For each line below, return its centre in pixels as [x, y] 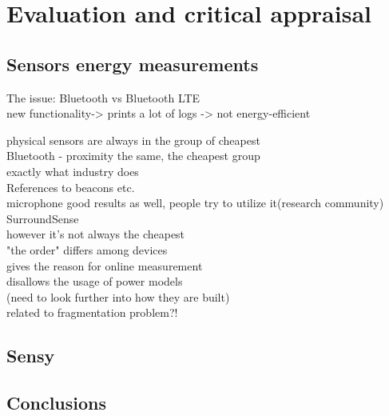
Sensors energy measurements [133, 64]
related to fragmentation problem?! [92, 312]
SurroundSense [43, 218]
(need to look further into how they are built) [118, 296]
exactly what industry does [73, 171]
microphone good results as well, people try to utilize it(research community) [195, 203]
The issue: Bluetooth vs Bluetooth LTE [103, 97]
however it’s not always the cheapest [96, 234]
